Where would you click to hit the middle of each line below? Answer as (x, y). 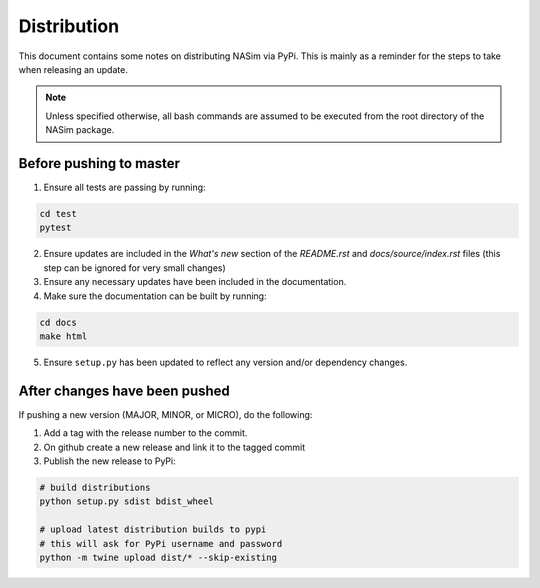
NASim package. (80, 130)
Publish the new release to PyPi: (109, 461)
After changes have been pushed (124, 390)
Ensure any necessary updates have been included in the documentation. (195, 282)
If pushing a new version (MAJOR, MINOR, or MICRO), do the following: (165, 414)
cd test (58, 213)
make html (63, 336)
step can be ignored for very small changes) (135, 267)
